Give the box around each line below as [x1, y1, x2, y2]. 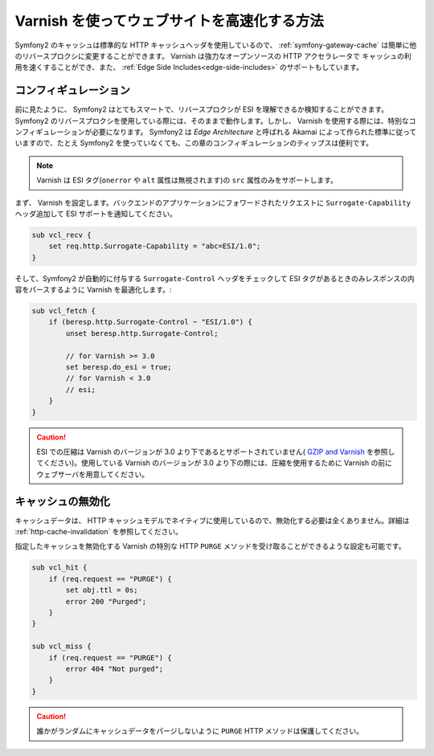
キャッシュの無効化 [14, 494, 110, 508]
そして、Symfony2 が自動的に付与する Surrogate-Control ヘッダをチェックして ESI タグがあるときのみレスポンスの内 [14, 273, 416, 283]
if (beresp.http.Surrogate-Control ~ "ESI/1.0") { [48, 317, 252, 327]
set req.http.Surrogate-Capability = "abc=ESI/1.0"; [48, 242, 261, 251]
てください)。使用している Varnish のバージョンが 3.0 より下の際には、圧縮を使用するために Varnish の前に [36, 458, 393, 468]
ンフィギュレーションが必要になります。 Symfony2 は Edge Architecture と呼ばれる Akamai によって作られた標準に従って [14, 127, 417, 137]
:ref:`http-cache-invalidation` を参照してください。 [14, 527, 182, 537]
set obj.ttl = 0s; [65, 586, 138, 595]
